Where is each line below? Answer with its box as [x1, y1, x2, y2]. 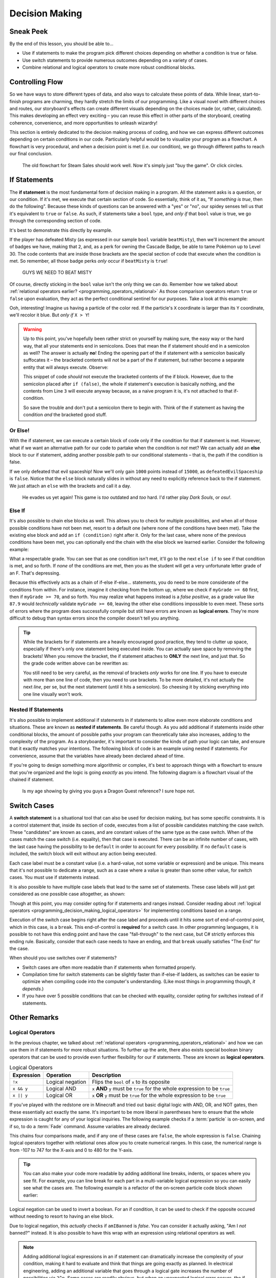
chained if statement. [9, 776, 54, 782]
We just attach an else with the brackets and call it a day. [9, 483, 131, 489]
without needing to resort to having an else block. [9, 1213, 114, 1219]
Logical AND [46, 1085, 77, 1092]
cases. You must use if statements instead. [9, 874, 100, 880]
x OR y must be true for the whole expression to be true [92, 1092, 226, 1099]
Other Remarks [9, 1013, 59, 1022]
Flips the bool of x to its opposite [92, 1079, 170, 1086]
